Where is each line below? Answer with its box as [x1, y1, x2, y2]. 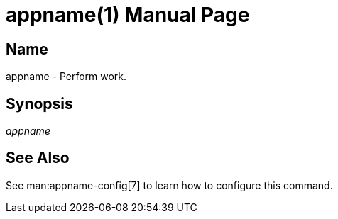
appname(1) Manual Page [6, 3, 250, 27]
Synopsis [6, 94, 73, 113]
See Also [6, 149, 70, 167]
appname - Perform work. [6, 70, 127, 83]
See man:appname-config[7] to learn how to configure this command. [6, 179, 333, 191]
